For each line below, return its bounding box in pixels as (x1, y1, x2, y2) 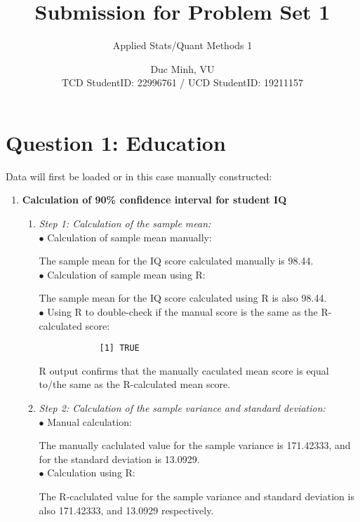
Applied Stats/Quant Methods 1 (112, 38, 253, 53)
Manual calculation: (47, 414, 132, 429)
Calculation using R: (47, 465, 135, 480)
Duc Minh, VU (150, 61, 215, 76)
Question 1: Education (6, 128, 226, 156)
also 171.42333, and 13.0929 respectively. (39, 502, 214, 517)
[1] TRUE (99, 343, 140, 354)
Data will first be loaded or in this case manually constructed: (6, 168, 272, 183)
